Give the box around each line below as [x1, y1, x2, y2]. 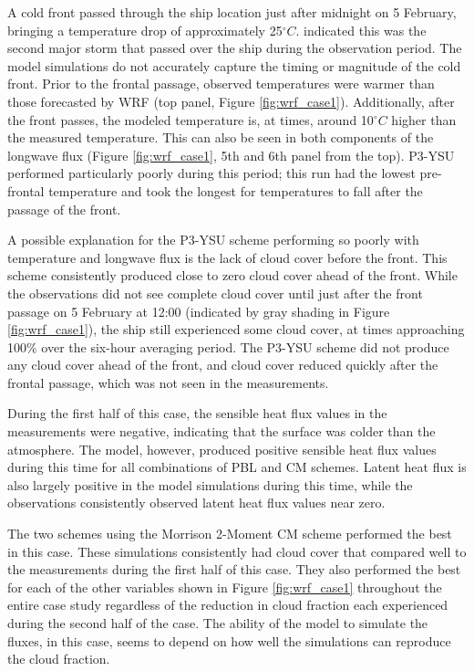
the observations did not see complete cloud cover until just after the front [7, 283, 423, 302]
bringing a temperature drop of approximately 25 [7, 20, 283, 39]
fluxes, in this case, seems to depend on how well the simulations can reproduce [7, 631, 451, 650]
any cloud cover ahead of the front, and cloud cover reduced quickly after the [7, 355, 438, 374]
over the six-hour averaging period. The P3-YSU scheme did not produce [41, 337, 449, 356]
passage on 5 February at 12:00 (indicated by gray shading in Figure [7, 301, 390, 320]
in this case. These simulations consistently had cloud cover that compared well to [7, 541, 467, 561]
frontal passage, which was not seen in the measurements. [7, 372, 329, 392]
